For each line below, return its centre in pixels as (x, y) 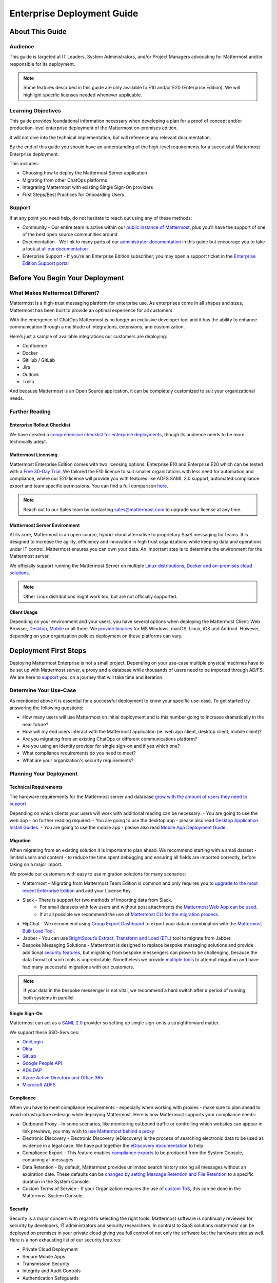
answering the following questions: (46, 708)
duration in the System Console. (56, 1181)
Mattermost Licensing (34, 455)
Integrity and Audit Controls (52, 1271)
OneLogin (33, 1041)
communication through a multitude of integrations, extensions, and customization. (97, 327)
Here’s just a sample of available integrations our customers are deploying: (88, 336)
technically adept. (28, 442)
